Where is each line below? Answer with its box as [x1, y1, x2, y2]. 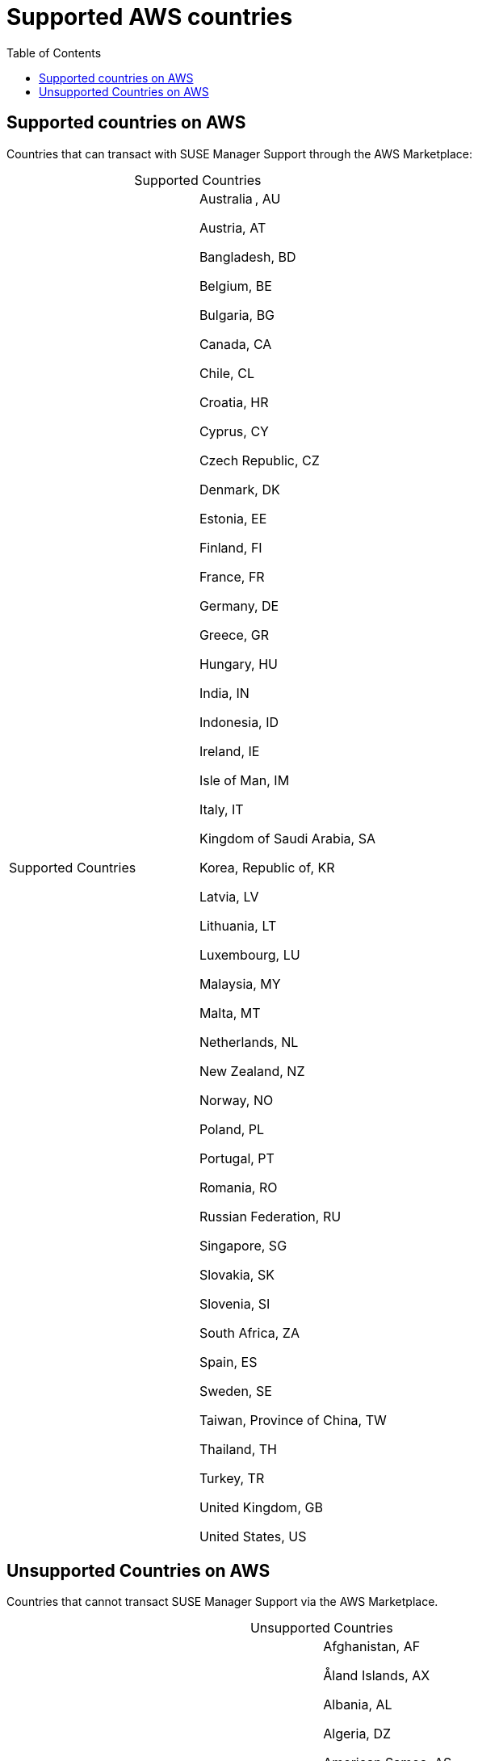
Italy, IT [199, 801, 244, 817]
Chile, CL [199, 364, 254, 381]
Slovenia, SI [199, 1295, 270, 1312]
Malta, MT [199, 1004, 261, 1021]
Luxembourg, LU [199, 946, 300, 963]
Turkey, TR [199, 1469, 265, 1486]
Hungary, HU [199, 655, 278, 672]
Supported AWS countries [6, 3, 293, 31]
